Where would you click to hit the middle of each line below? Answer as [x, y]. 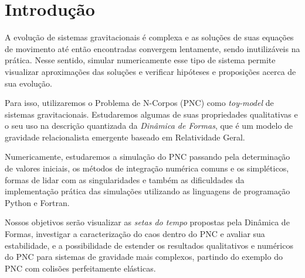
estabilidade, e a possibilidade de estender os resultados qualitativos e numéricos [149, 245]
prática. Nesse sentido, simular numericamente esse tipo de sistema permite [140, 60]
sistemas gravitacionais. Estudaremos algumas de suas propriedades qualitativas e [151, 114]
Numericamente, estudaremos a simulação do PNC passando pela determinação [148, 157]
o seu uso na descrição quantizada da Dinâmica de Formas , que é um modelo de [149, 126]
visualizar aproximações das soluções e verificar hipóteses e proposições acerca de [150, 71]
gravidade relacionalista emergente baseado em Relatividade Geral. [125, 137]
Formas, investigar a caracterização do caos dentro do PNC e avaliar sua [135, 234]
